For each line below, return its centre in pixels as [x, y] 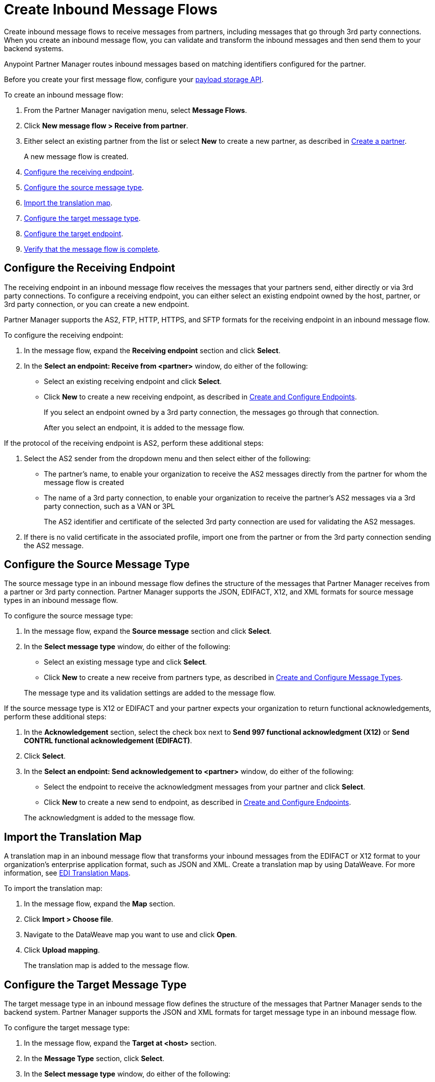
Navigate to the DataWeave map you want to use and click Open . [130, 935]
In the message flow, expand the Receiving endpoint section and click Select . [152, 350]
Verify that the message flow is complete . [92, 249]
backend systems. [34, 48]
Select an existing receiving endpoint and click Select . [133, 381]
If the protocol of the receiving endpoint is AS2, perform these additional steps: [134, 443]
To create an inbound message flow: [64, 95]
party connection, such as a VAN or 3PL [109, 506]
